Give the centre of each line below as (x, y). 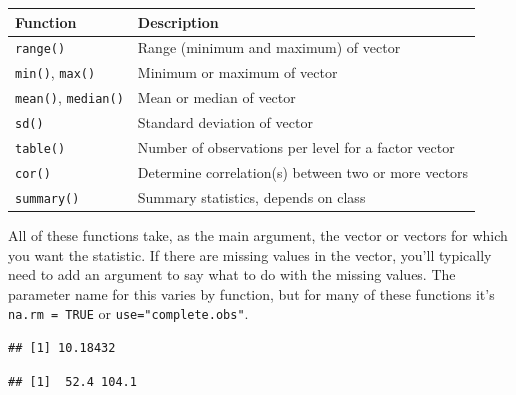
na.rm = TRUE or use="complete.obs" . (128, 313)
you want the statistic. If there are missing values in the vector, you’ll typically (250, 254)
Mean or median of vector (216, 97)
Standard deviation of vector (225, 122)
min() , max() (55, 72)
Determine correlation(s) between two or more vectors (303, 171)
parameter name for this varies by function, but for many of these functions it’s (251, 293)
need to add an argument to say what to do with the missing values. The (232, 274)
